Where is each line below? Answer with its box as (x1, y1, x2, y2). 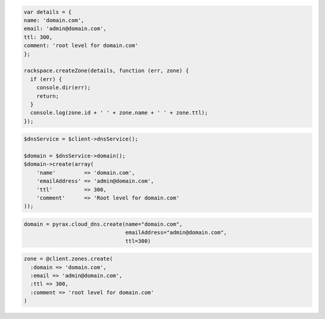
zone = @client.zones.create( (23, 255, 113, 263)
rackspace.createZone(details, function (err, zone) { (23, 67, 189, 74)
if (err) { (30, 76, 63, 82)
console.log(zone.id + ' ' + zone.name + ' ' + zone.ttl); (30, 109, 208, 117)
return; (36, 93, 60, 99)
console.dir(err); (36, 84, 91, 91)
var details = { (23, 8, 72, 15)
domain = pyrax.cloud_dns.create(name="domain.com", (23, 220, 183, 228)
